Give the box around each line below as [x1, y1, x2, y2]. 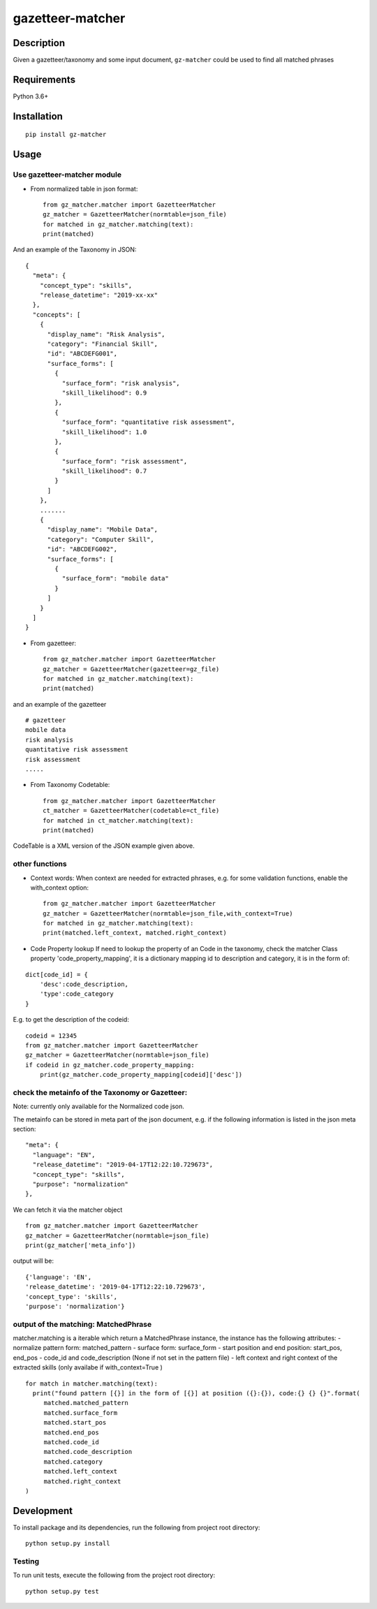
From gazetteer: [30, 639, 77, 647]
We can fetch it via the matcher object [13, 1205, 123, 1214]
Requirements [13, 73, 76, 85]
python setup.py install [25, 1540, 110, 1548]
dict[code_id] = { [25, 971, 89, 978]
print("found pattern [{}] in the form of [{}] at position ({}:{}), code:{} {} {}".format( [32, 1390, 361, 1397]
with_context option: [30, 883, 89, 892]
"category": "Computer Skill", [47, 535, 155, 543]
